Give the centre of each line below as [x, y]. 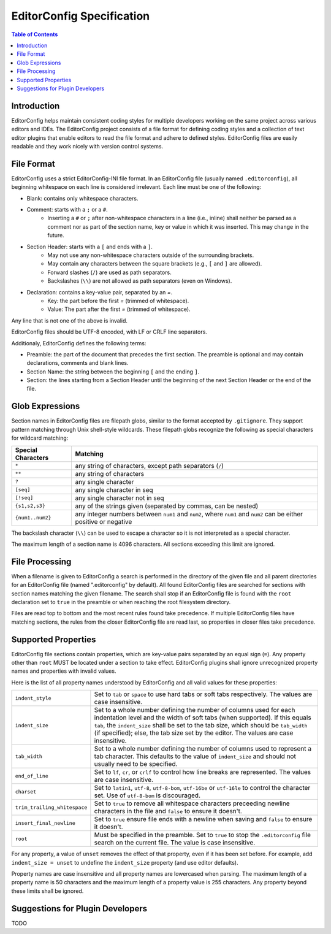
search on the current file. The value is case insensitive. [175, 843]
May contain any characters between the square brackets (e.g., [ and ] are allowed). [155, 264]
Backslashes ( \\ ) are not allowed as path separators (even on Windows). [140, 281]
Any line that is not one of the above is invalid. [70, 320]
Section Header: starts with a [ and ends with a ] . [90, 247]
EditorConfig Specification [81, 16]
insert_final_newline [45, 823]
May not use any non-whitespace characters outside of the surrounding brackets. [151, 255]
